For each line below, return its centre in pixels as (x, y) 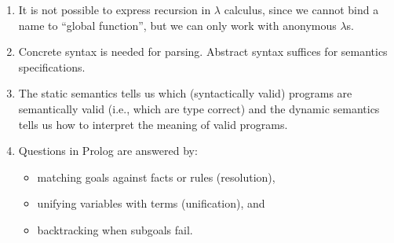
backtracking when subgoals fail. (115, 229)
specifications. (52, 66)
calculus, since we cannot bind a (301, 9)
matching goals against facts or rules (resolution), (156, 177)
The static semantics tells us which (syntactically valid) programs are (185, 93)
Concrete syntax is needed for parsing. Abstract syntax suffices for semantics (203, 52)
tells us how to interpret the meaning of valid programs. (153, 124)
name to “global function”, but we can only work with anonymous (177, 25)
